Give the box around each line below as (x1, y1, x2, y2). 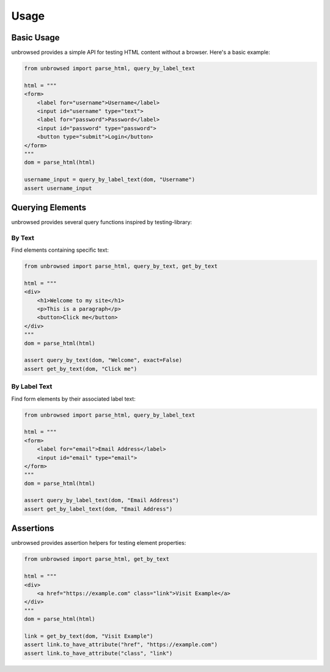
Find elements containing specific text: (11, 246, 109, 254)
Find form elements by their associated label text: (11, 395, 136, 403)
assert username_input (24, 184, 92, 192)
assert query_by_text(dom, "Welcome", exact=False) (24, 357, 183, 363)
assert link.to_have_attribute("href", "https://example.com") (24, 641, 218, 648)
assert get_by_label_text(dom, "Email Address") (24, 505, 173, 513)
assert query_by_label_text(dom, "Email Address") (24, 497, 180, 504)
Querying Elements (11, 202, 87, 213)
